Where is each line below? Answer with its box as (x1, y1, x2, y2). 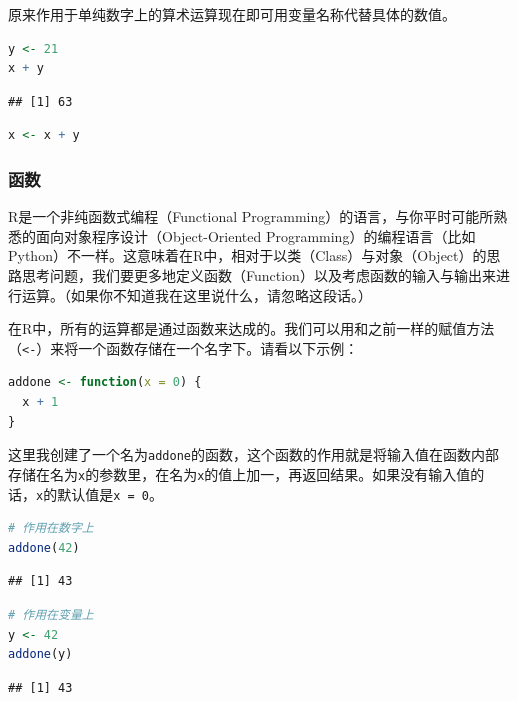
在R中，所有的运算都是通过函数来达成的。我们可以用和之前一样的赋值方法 (8, 318, 495, 339)
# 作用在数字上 (8, 521, 94, 536)
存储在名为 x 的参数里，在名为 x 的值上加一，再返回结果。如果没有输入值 (8, 463, 471, 484)
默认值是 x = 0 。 (57, 483, 163, 504)
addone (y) (8, 647, 73, 662)
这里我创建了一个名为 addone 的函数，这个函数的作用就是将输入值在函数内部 (8, 444, 499, 465)
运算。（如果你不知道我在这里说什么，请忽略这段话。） (21, 284, 372, 305)
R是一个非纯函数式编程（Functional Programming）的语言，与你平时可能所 (8, 206, 494, 227)
